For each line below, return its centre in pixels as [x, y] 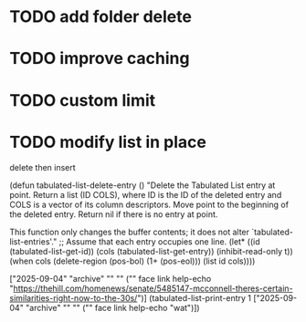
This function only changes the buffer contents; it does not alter [129, 232]
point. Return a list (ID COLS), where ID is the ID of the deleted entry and [146, 194]
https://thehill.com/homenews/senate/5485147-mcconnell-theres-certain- [153, 288]
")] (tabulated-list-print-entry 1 [194, 297]
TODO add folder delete [100, 17]
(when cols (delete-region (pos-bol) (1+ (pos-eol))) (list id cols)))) [132, 261]
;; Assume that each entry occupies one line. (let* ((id [159, 241]
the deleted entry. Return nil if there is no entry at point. [114, 214]
